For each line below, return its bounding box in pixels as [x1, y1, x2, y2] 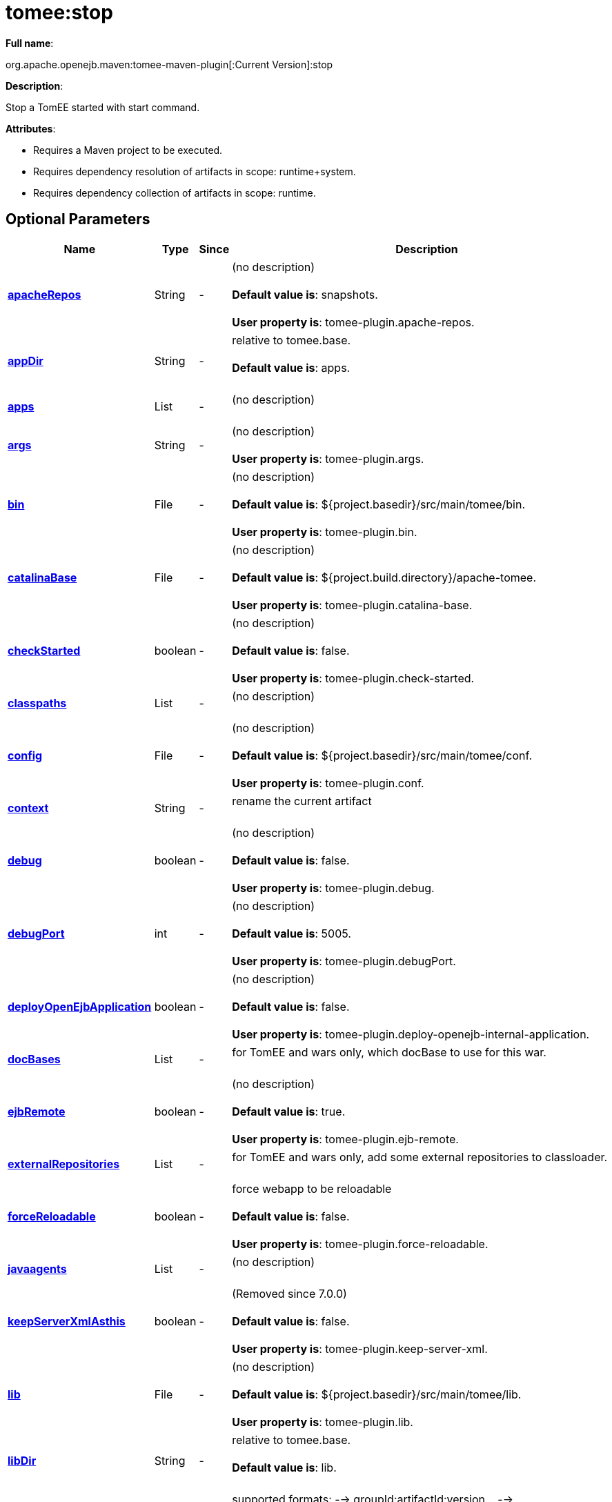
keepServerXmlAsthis [8, 1314, 126, 1328]
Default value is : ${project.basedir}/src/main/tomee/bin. [232, 497, 526, 511]
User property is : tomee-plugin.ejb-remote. [232, 1132, 459, 1146]
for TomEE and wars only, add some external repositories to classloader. [232, 1149, 608, 1164]
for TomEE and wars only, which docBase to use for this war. [232, 1045, 546, 1059]
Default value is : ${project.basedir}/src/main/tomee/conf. [232, 748, 533, 762]
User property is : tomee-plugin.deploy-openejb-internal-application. [232, 1027, 590, 1041]
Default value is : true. [232, 1104, 346, 1118]
